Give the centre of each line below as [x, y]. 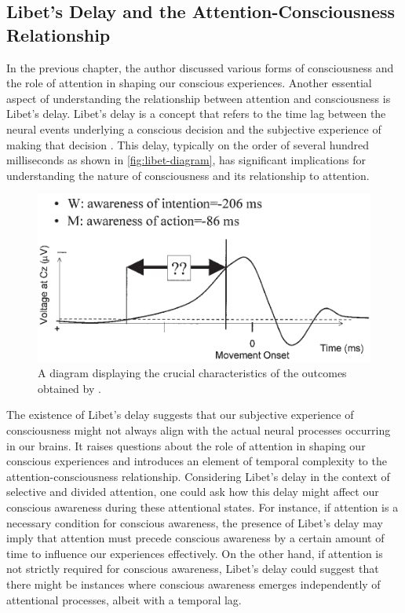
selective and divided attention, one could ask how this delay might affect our [193, 492]
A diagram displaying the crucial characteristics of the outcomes [192, 373]
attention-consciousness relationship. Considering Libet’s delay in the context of [198, 476]
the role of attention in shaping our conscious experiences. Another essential [189, 83]
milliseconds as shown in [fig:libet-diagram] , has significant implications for [186, 160]
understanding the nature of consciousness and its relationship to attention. [188, 175]
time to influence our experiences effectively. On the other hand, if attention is [195, 553]
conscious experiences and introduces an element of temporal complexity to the [197, 461]
